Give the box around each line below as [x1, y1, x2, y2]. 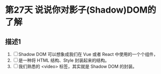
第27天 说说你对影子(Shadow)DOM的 [5, 4, 156, 16]
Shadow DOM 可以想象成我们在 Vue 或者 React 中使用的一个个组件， [18, 52, 158, 57]
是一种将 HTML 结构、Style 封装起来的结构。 [18, 57, 109, 63]
